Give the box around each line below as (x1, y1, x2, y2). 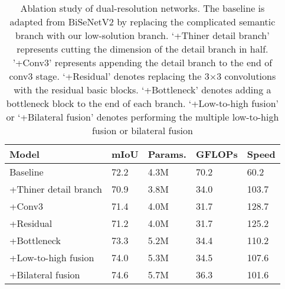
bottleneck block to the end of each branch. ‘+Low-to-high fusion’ (6, 96, 279, 110)
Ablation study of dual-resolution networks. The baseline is (20, 1, 265, 15)
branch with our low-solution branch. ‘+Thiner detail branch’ (15, 28, 270, 42)
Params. (148, 147, 186, 161)
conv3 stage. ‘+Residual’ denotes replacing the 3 (9, 69, 209, 83)
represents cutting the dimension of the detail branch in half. (17, 42, 268, 56)
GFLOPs (195, 147, 238, 161)
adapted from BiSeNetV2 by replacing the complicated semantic (9, 15, 276, 28)
